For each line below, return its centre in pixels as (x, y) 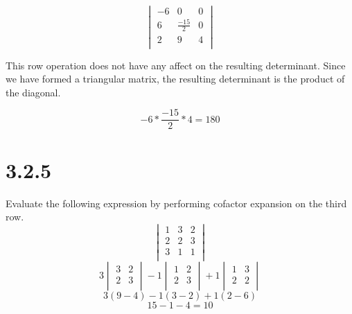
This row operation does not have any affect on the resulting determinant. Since (176, 65)
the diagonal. (33, 92)
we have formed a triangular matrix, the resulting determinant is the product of (175, 79)
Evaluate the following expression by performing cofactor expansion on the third (176, 203)
